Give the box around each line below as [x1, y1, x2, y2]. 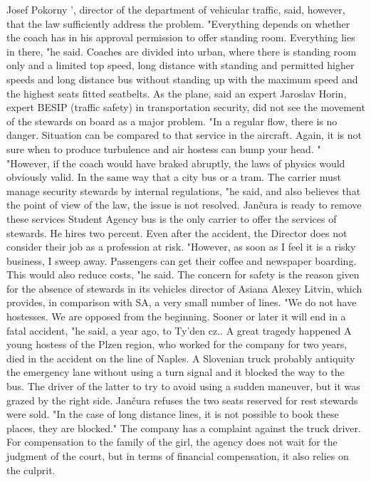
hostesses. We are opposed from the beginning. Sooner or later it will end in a [6, 309, 346, 324]
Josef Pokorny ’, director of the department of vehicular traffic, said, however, [6, 2, 345, 16]
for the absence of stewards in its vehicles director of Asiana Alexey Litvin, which [6, 281, 362, 295]
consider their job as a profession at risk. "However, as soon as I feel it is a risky [6, 239, 356, 254]
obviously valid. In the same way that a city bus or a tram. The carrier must [6, 169, 341, 184]
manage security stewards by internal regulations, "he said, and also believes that [6, 183, 361, 198]
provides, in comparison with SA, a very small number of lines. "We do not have [6, 295, 357, 310]
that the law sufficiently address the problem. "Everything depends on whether [6, 16, 350, 31]
